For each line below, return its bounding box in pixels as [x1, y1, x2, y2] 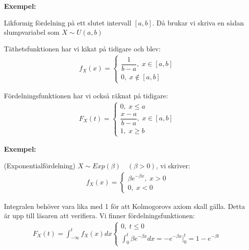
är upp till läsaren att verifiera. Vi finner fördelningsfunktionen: [4, 210, 195, 221]
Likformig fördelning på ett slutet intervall [4, 17, 131, 27]
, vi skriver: [156, 160, 190, 170]
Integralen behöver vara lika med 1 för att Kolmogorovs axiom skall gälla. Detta [4, 201, 245, 211]
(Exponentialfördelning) [4, 160, 75, 170]
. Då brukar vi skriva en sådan [152, 17, 244, 27]
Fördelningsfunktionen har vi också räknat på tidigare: [4, 91, 168, 101]
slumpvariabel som [4, 27, 60, 37]
